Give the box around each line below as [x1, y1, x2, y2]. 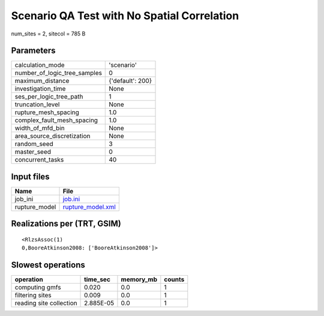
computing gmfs [14, 283, 61, 291]
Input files [11, 171, 50, 181]
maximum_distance [14, 77, 70, 85]
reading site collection [14, 299, 77, 308]
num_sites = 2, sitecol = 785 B [11, 30, 86, 37]
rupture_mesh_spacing [14, 108, 79, 117]
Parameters [11, 46, 56, 56]
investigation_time [14, 85, 66, 93]
